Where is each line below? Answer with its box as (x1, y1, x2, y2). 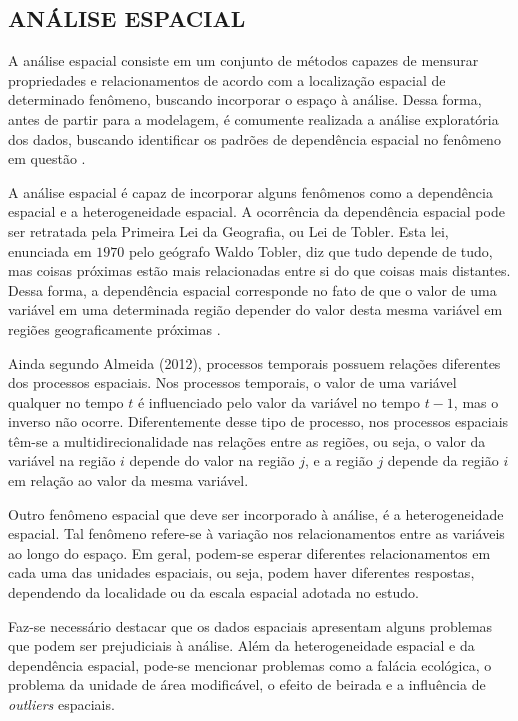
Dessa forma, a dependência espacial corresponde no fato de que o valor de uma (8, 279, 497, 300)
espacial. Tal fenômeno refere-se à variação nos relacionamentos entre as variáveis (8, 523, 505, 544)
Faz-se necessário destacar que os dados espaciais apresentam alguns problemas (8, 615, 493, 636)
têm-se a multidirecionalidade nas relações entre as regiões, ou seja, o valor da (8, 430, 486, 451)
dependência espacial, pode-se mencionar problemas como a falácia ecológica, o (8, 654, 492, 675)
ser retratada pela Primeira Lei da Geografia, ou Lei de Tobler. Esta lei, (8, 220, 449, 241)
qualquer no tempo (8, 391, 124, 412)
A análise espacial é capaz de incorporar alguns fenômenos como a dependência (8, 181, 493, 202)
